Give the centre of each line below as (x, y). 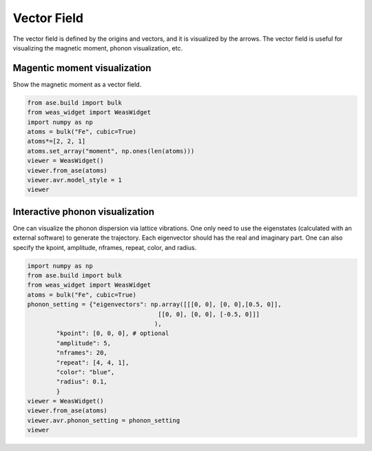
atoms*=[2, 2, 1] (56, 141)
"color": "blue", (85, 372)
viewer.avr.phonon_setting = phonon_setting (104, 420)
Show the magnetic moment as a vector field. (77, 84)
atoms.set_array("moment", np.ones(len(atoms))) (111, 151)
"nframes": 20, (82, 353)
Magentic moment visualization (82, 68)
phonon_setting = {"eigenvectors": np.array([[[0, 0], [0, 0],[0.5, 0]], (154, 305)
